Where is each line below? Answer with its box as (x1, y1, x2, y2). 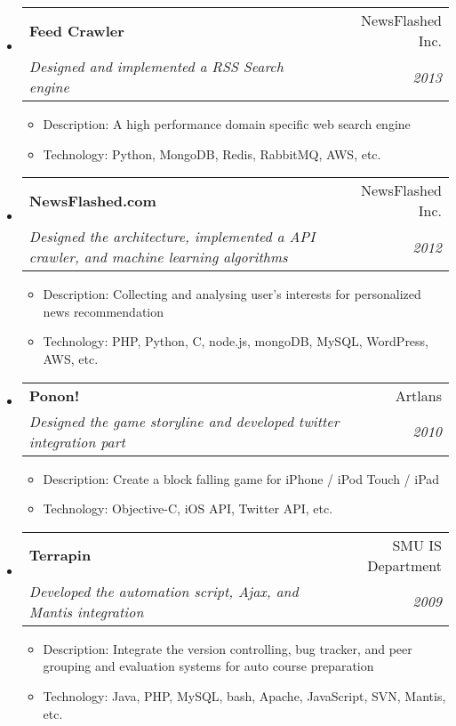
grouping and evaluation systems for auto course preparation (43, 657, 374, 675)
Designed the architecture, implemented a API (28, 226, 316, 247)
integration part (28, 431, 125, 452)
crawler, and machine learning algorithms (28, 246, 288, 268)
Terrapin (28, 544, 92, 566)
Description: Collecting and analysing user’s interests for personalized (43, 285, 421, 303)
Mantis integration (28, 601, 144, 622)
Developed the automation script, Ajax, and (28, 580, 299, 601)
